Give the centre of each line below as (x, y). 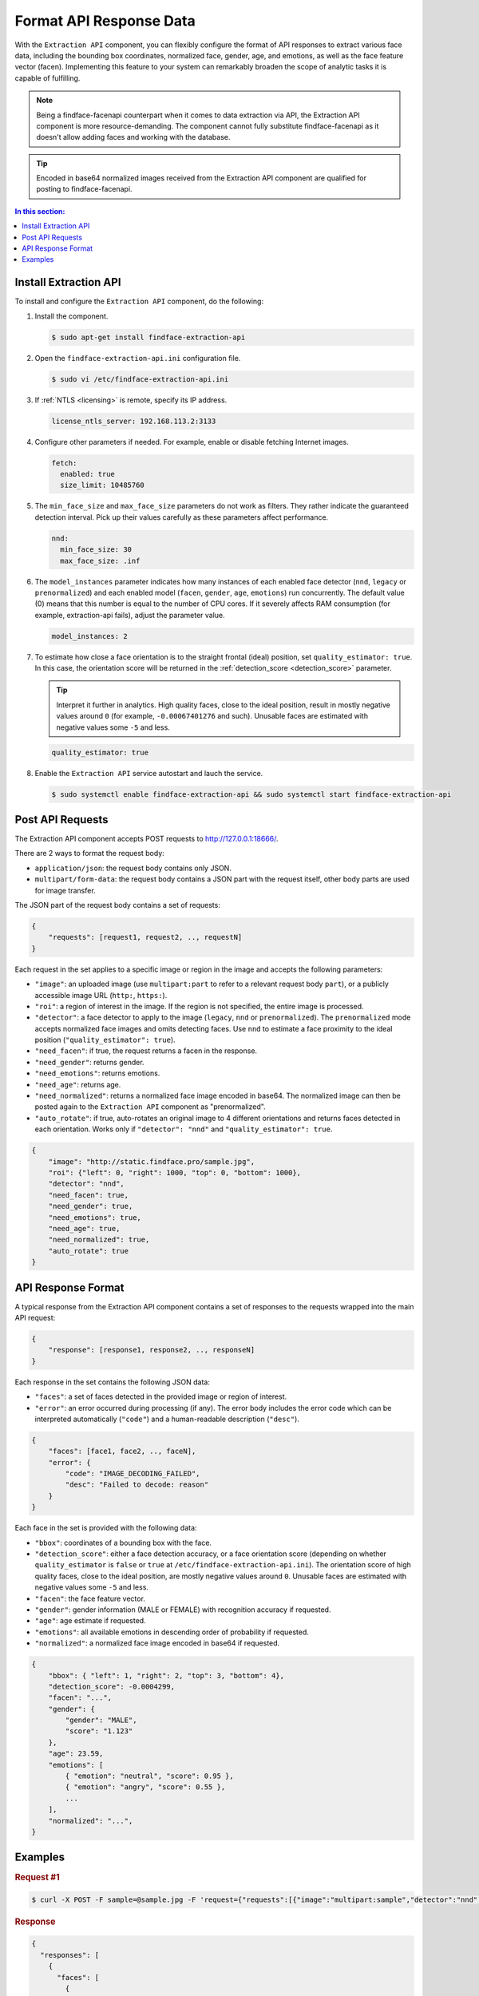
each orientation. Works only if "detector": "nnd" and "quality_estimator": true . (184, 1129)
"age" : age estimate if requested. (91, 1621)
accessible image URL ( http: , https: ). (101, 995)
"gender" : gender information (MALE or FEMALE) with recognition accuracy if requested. (183, 1610)
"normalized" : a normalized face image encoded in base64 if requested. (157, 1643)
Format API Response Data (105, 21)
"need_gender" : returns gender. (89, 1062)
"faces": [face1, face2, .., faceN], (122, 1451)
